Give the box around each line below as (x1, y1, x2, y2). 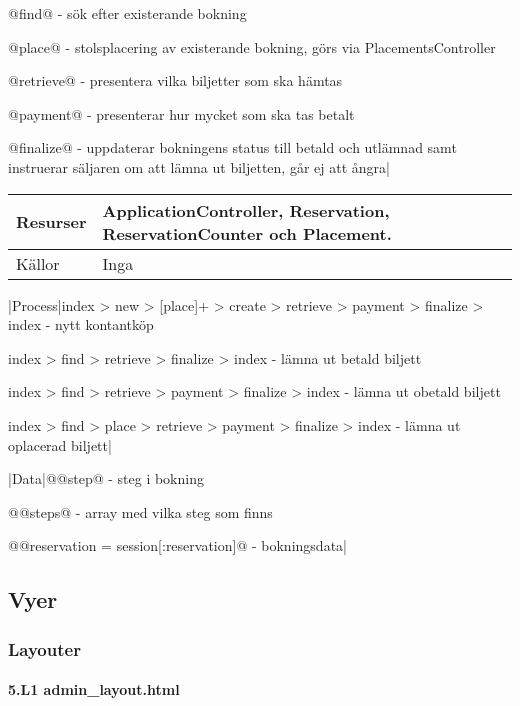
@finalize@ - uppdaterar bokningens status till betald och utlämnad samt (8, 137, 457, 158)
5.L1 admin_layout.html (8, 679, 180, 700)
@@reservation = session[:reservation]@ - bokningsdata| (8, 535, 347, 556)
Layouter (8, 636, 81, 661)
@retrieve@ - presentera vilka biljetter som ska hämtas (8, 70, 343, 91)
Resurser (16, 210, 87, 234)
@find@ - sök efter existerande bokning (8, 3, 247, 23)
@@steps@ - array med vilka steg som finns (8, 501, 273, 522)
